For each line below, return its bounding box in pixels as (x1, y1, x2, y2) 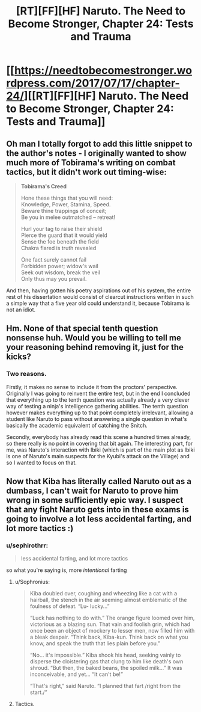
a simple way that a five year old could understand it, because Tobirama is (6, 299, 190, 307)
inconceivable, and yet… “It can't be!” (29, 671, 123, 678)
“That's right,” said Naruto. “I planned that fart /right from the (29, 683, 181, 690)
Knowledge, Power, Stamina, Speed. (20, 201, 111, 208)
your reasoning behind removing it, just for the (6, 342, 184, 352)
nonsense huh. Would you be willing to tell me (6, 333, 181, 343)
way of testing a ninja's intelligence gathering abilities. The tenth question (6, 402, 188, 410)
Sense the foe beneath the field (20, 238, 99, 245)
